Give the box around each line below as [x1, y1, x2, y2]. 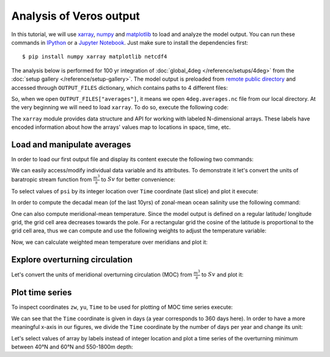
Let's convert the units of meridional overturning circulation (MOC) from [11, 271, 193, 278]
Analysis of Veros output [11, 9, 141, 23]
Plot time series [11, 287, 72, 298]
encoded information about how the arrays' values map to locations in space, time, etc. [11, 123, 231, 131]
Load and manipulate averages [11, 139, 131, 150]
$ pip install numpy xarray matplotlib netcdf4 [22, 53, 167, 61]
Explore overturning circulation [11, 254, 133, 265]
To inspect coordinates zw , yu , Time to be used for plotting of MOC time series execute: [11, 303, 233, 311]
